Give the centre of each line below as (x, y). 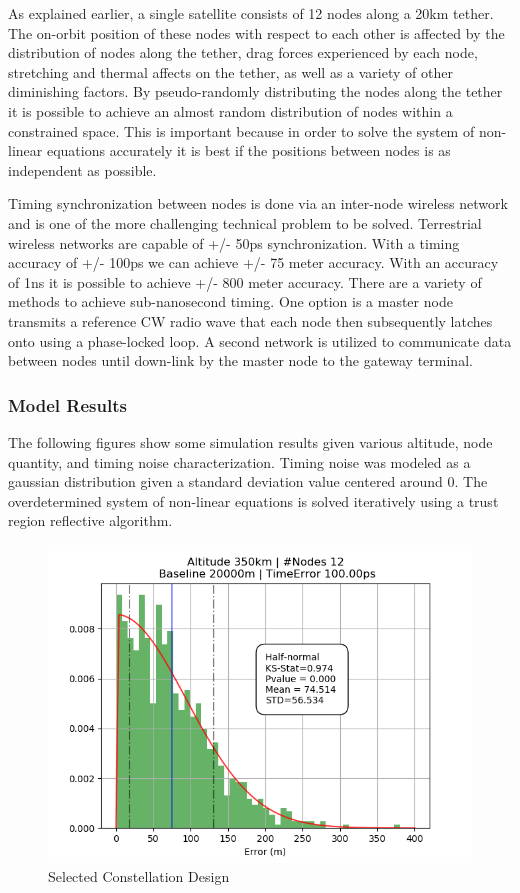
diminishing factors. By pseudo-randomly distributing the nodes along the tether (255, 91)
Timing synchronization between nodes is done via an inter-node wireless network (258, 203)
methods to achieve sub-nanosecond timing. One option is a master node (230, 301)
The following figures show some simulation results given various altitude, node (250, 441)
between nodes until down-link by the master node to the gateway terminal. (240, 360)
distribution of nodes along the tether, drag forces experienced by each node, (243, 52)
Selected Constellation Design (139, 876)
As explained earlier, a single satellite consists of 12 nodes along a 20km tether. (251, 13)
